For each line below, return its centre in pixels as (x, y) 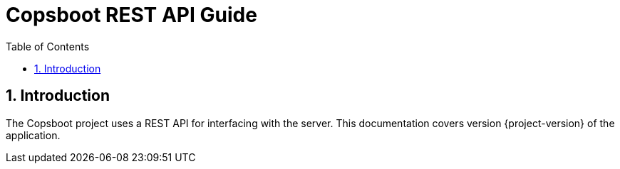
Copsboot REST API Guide (131, 15)
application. (33, 135)
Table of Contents (48, 46)
